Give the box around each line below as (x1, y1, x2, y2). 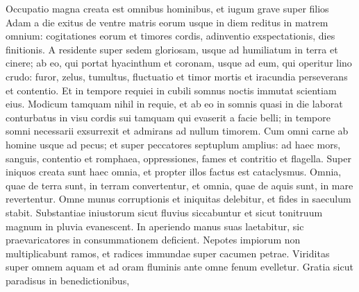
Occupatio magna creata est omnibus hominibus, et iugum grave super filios (6, 1, 329, 15)
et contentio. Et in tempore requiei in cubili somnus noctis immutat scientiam (6, 83, 337, 97)
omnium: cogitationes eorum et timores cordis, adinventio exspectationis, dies (6, 28, 335, 43)
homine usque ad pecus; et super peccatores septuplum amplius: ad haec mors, (6, 137, 341, 151)
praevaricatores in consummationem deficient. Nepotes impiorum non (6, 232, 301, 247)
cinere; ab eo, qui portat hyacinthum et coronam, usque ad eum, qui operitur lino (6, 55, 352, 70)
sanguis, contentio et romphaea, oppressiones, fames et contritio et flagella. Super (6, 151, 351, 165)
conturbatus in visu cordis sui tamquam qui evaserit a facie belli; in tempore (6, 110, 331, 124)
